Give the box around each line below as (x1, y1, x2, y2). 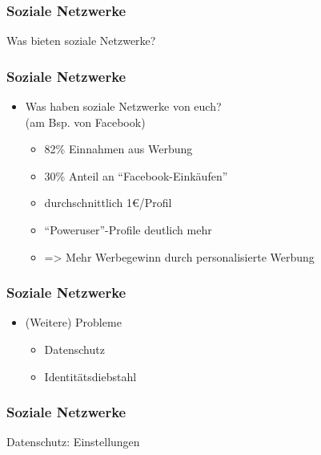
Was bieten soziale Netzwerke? (6, 32, 156, 49)
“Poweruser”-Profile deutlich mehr (44, 221, 212, 238)
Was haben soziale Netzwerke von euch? (25, 98, 222, 115)
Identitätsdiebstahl (44, 368, 137, 384)
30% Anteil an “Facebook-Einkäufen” (44, 167, 228, 184)
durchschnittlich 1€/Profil (44, 194, 172, 211)
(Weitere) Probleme (25, 314, 122, 331)
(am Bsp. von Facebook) (25, 113, 146, 130)
